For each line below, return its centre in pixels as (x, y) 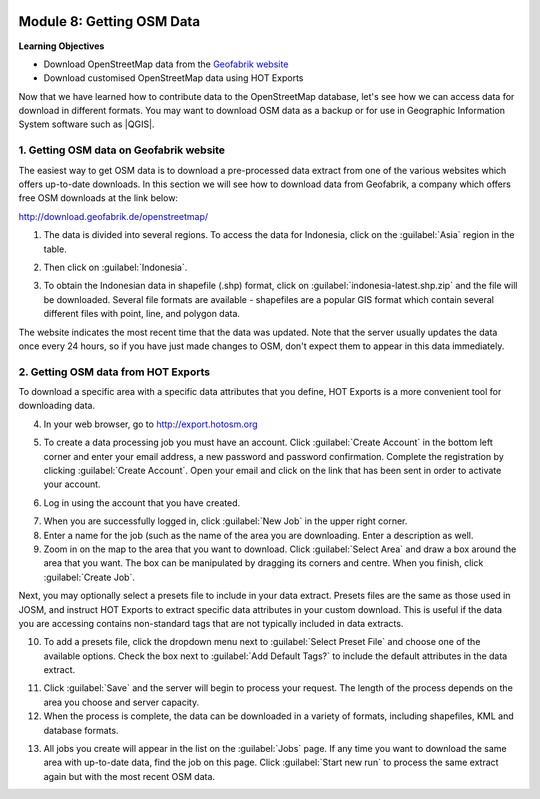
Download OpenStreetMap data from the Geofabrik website (166, 64)
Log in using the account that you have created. (142, 502)
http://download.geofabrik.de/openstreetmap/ (113, 216)
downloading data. (56, 406)
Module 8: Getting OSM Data (109, 21)
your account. (72, 484)
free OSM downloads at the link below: (98, 198)
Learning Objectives (61, 46)
